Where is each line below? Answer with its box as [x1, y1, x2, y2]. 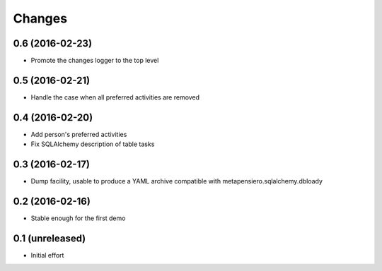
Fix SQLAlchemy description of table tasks [30, 140, 155, 148]
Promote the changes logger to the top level [30, 56, 159, 65]
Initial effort [30, 251, 64, 259]
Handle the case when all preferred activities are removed [30, 92, 200, 102]
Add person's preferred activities [30, 130, 127, 138]
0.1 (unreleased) [13, 232, 86, 244]
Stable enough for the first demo [30, 214, 126, 222]
